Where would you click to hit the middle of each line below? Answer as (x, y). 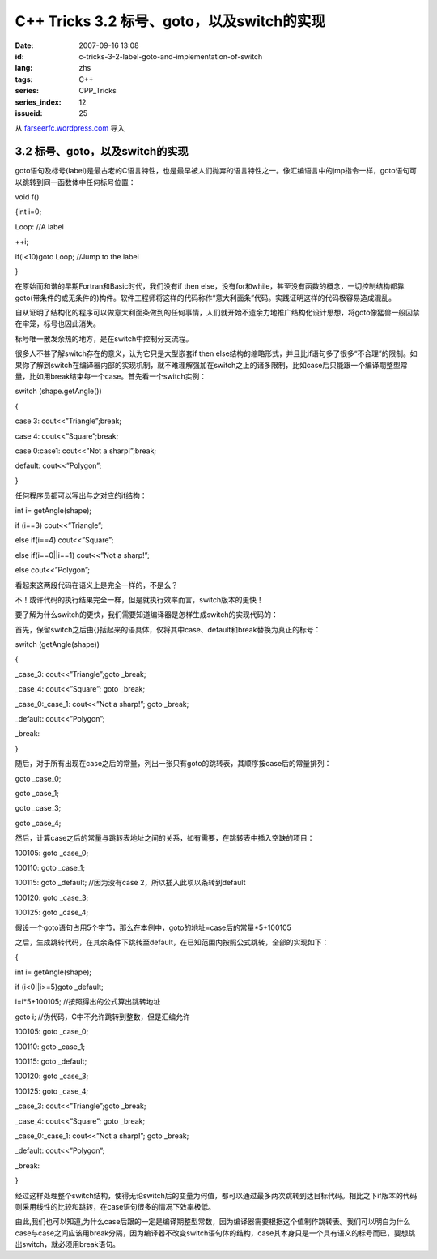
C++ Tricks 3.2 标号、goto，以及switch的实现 (170, 21)
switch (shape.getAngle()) (59, 391)
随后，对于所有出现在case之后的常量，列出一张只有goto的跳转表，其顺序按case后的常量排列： (173, 764)
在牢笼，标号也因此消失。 (57, 323)
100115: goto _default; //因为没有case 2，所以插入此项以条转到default (130, 883)
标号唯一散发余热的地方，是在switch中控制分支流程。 (104, 338)
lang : (24, 68)
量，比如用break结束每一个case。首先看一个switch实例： (110, 376)
